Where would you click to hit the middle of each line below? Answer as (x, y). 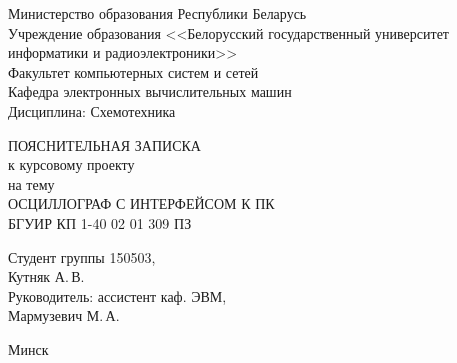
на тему (31, 183)
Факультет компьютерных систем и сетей (133, 71)
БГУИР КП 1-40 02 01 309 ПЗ (100, 222)
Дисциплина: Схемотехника (92, 110)
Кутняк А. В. (46, 276)
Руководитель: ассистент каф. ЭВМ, (117, 295)
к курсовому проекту (71, 164)
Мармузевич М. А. (64, 315)
